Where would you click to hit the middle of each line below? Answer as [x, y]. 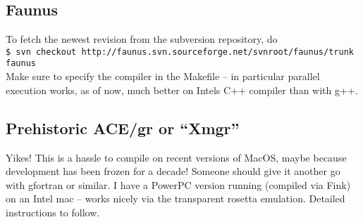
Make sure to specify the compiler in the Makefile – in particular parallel [163, 76]
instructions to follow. [53, 212]
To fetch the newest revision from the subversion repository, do [142, 39]
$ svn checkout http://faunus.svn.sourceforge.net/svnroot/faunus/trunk [180, 52]
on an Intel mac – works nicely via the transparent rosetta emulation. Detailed [176, 198]
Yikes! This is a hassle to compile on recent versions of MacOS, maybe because [176, 157]
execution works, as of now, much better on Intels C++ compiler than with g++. [182, 90]
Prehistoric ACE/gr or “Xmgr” [123, 128]
